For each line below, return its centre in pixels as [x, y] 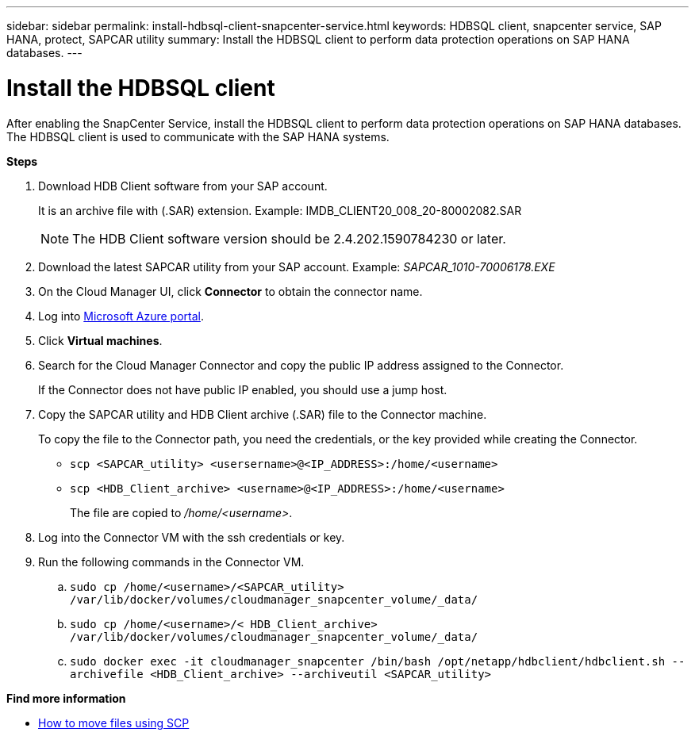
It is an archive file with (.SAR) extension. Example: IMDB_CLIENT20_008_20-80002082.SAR [280, 210]
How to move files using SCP [114, 723]
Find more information [66, 698]
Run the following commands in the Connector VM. [171, 562]
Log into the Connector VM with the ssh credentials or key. [192, 537]
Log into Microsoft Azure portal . [121, 316]
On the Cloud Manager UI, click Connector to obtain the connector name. [230, 291]
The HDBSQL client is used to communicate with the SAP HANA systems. [198, 136]
